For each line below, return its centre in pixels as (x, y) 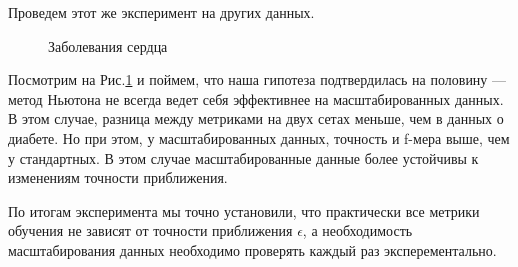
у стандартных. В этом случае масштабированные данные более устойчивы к (243, 157)
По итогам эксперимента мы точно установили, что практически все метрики (244, 210)
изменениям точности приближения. (118, 177)
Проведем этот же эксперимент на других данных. (161, 12)
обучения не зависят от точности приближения (150, 230)
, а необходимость (357, 230)
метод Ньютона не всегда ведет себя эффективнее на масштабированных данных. (256, 98)
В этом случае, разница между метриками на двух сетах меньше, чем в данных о (256, 118)
